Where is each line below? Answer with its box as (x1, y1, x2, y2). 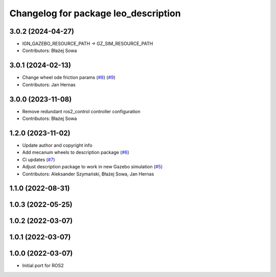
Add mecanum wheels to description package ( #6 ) (22, 149, 130, 156)
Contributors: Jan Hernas (22, 82, 76, 88)
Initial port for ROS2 (22, 263, 64, 269)
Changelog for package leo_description (9, 8, 181, 19)
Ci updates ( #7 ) (22, 156, 55, 163)
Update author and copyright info (22, 142, 93, 148)
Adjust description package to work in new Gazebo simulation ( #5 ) (22, 164, 163, 170)
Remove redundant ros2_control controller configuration (22, 108, 141, 114)
